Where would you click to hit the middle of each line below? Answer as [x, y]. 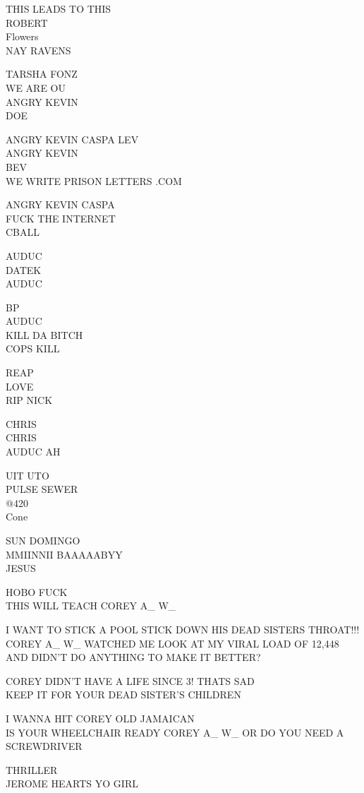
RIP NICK [29, 400]
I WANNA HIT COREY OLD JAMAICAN [100, 718]
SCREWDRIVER [44, 746]
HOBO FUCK [37, 591]
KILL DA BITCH [44, 334]
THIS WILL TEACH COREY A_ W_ [91, 606]
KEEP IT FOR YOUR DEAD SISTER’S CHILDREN [123, 694]
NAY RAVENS [38, 50]
